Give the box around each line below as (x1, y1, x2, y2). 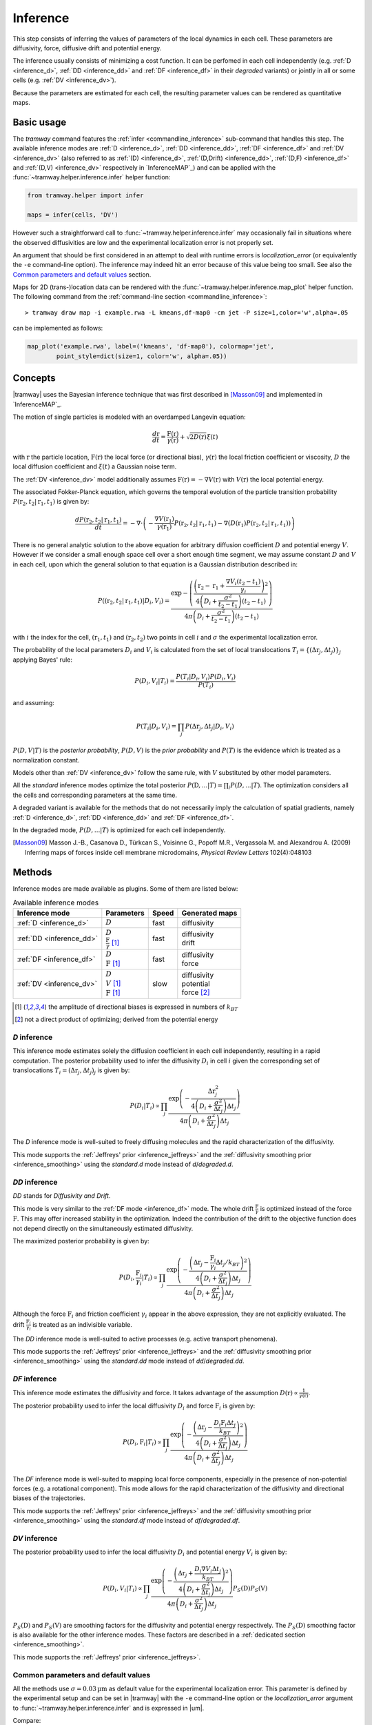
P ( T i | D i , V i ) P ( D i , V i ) (176, 673, 236, 682)
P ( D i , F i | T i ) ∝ (123, 1439, 162, 1448)
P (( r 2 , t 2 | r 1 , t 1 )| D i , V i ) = (97, 597, 170, 607)
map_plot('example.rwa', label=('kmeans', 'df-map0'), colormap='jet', (27, 342, 275, 351)
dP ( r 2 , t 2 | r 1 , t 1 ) (74, 515, 122, 525)
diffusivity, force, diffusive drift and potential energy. (12, 43, 162, 52)
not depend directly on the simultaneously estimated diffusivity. (12, 1224, 194, 1232)
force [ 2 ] (181, 987, 210, 997)
